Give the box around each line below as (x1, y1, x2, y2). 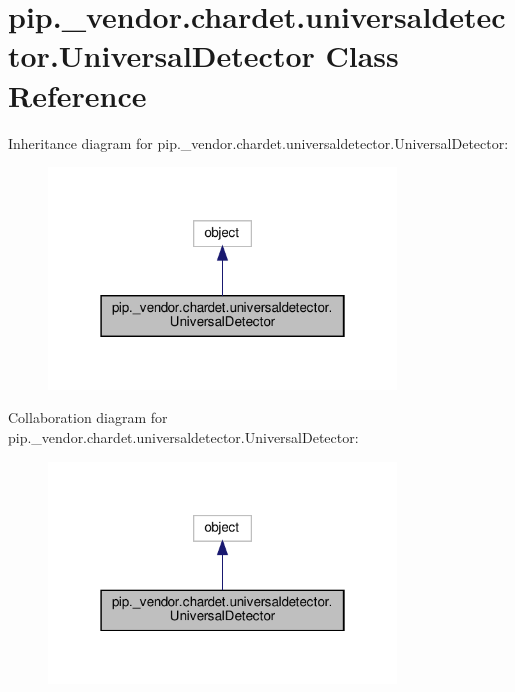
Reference (8, 74, 147, 115)
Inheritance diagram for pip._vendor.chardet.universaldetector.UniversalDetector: (8, 132, 509, 153)
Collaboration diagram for (8, 407, 168, 428)
